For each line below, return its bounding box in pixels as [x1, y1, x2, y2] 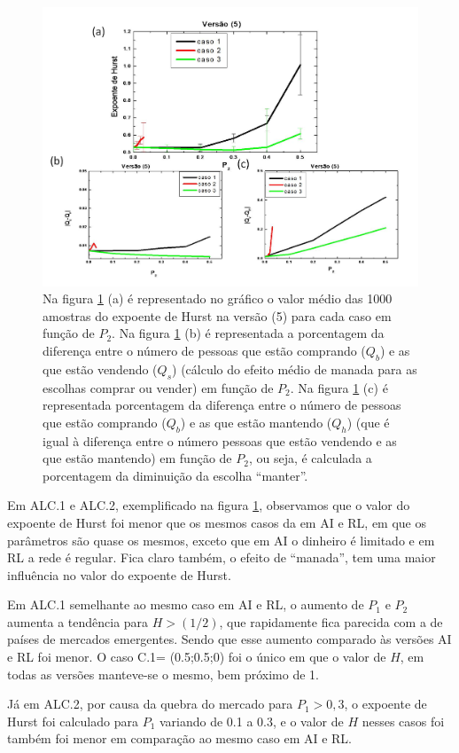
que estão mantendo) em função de [43, 449, 232, 467]
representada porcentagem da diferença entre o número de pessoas [43, 396, 401, 414]
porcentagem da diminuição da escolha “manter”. [43, 466, 308, 484]
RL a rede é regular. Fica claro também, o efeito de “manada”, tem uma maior [7, 548, 436, 567]
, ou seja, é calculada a [248, 449, 372, 467]
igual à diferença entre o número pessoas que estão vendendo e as [43, 431, 397, 450]
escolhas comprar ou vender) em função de [43, 378, 274, 396]
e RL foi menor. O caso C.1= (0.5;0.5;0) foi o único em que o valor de [7, 647, 386, 666]
